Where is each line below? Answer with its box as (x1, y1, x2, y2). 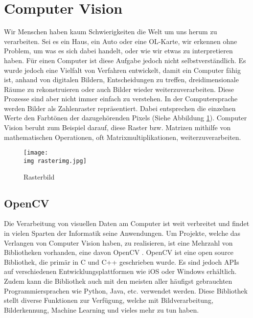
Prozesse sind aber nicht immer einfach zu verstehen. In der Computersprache (4, 93, 238, 104)
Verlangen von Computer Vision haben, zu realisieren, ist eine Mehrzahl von (4, 237, 233, 248)
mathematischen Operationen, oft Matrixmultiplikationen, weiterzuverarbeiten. (4, 132, 241, 142)
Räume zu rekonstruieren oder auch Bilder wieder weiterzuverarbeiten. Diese (4, 84, 234, 94)
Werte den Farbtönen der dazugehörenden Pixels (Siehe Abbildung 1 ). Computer (4, 113, 247, 123)
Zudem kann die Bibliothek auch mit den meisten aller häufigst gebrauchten (4, 275, 232, 286)
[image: (23, 149, 48, 157)
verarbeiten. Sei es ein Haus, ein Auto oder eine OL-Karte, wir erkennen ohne (4, 36, 237, 46)
